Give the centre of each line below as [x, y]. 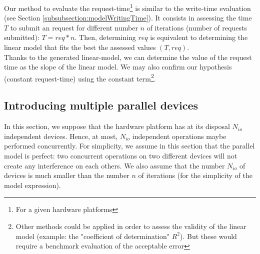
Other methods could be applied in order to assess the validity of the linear [131, 226]
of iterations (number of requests [197, 27]
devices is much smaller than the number [67, 175]
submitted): [22, 37]
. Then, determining [105, 37]
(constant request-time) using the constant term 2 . [80, 77]
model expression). [32, 185]
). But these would [208, 236]
